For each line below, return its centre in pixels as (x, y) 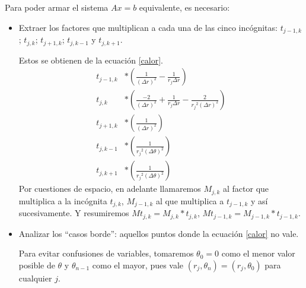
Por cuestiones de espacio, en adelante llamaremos (110, 189)
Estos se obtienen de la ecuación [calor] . (91, 60)
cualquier (35, 278)
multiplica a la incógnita (63, 200)
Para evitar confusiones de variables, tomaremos (106, 253)
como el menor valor (258, 253)
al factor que (246, 189)
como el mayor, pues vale (138, 265)
